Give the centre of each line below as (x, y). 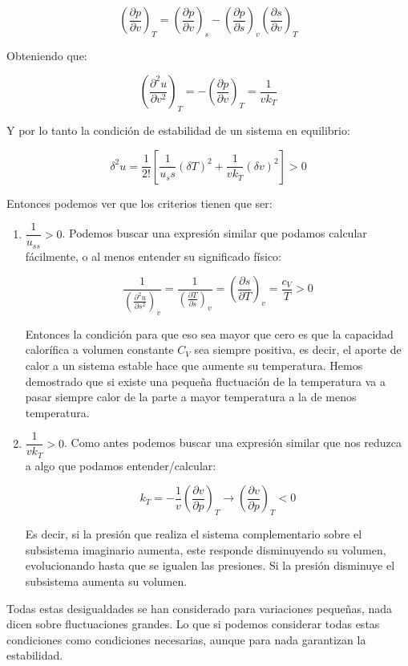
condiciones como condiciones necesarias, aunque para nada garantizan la (186, 639)
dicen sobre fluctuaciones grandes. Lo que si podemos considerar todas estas (193, 624)
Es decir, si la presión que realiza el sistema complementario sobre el (194, 534)
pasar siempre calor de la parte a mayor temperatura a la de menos (191, 397)
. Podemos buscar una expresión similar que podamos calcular (214, 233)
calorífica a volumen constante (99, 349)
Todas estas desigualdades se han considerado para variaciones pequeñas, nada (200, 608)
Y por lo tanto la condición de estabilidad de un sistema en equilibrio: (178, 130)
